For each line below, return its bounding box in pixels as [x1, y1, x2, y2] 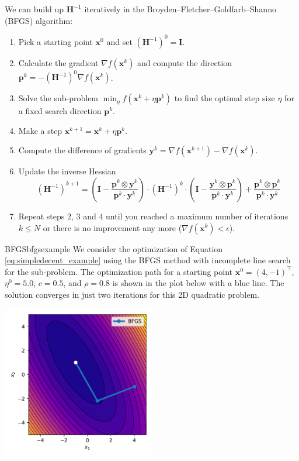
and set [106, 35, 133, 47]
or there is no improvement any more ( [43, 221, 182, 233]
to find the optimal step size [174, 92, 275, 104]
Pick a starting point [18, 35, 93, 47]
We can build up [5, 3, 64, 15]
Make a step [18, 124, 62, 136]
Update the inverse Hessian [18, 165, 116, 177]
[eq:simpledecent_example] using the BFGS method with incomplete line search [5, 254, 291, 266]
